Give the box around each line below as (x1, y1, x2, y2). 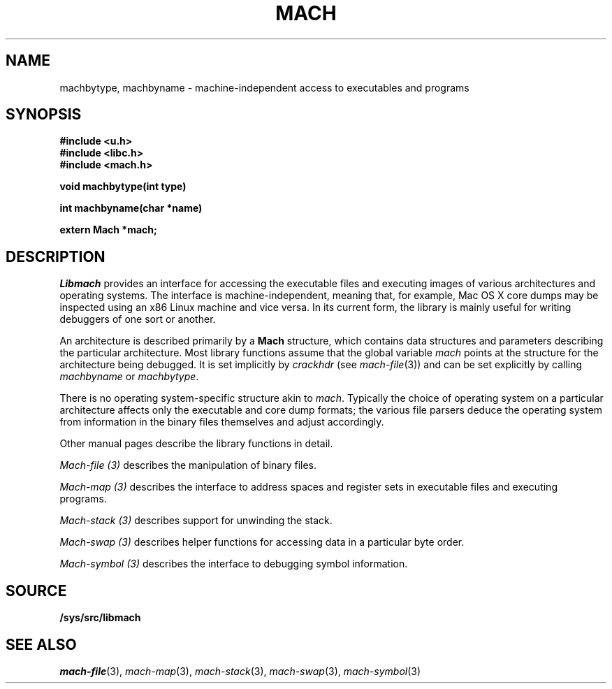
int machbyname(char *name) (59, 202, 203, 215)
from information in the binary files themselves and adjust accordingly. (59, 416, 384, 428)
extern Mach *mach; (59, 224, 157, 236)
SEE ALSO (6, 635, 77, 653)
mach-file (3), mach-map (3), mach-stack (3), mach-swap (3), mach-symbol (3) (59, 665, 421, 677)
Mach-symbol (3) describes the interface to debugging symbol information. (59, 558, 408, 570)
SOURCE (6, 581, 67, 600)
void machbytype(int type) (59, 180, 187, 193)
